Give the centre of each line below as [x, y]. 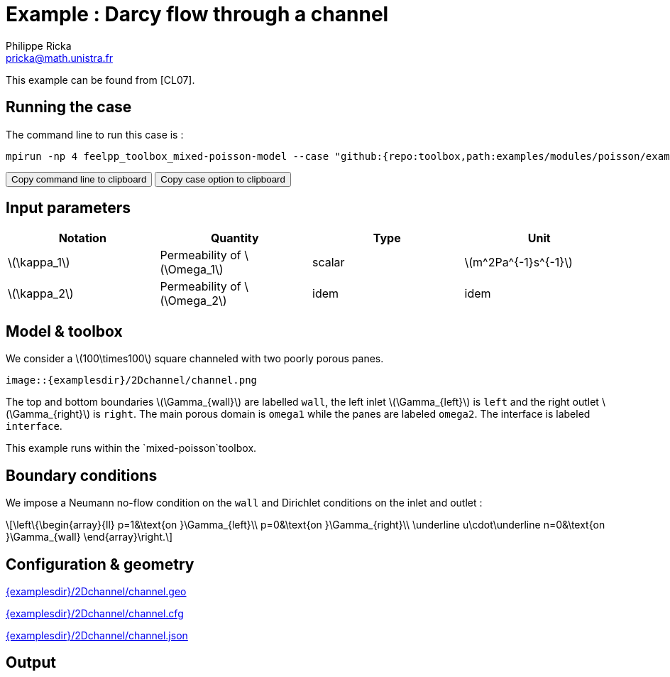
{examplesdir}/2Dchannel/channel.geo [96, 591]
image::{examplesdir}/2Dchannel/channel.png [132, 380]
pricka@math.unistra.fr [59, 58]
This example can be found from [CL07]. [100, 80]
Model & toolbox [64, 331]
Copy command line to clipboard [79, 179]
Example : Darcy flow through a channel [197, 14]
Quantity [235, 238]
